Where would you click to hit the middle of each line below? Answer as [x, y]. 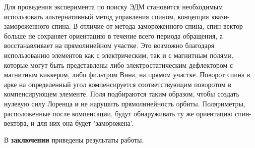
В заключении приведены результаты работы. [74, 139]
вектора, [16, 123]
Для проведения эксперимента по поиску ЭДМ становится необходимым [114, 6]
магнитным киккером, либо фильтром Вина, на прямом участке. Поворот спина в [127, 74]
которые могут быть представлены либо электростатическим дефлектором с [119, 65]
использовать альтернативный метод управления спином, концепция [107, 16]
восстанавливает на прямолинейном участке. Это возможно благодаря [109, 45]
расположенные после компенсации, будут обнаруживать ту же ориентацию [118, 113]
